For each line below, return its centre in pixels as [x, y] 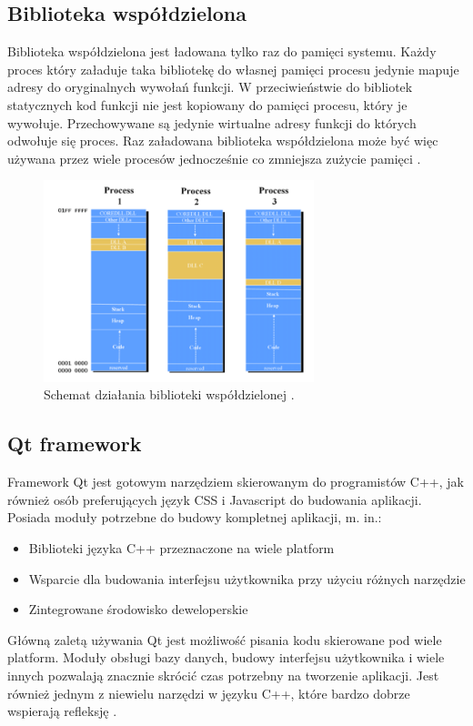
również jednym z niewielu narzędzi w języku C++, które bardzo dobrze [209, 693]
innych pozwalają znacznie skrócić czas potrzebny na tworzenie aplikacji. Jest [223, 675]
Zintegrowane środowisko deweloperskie [138, 609]
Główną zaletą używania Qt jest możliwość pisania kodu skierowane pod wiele [225, 639]
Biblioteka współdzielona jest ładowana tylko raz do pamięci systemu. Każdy [222, 51]
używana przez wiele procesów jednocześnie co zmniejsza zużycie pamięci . [214, 158]
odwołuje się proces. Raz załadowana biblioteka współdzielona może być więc [223, 141]
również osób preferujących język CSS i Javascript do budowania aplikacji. [215, 499]
